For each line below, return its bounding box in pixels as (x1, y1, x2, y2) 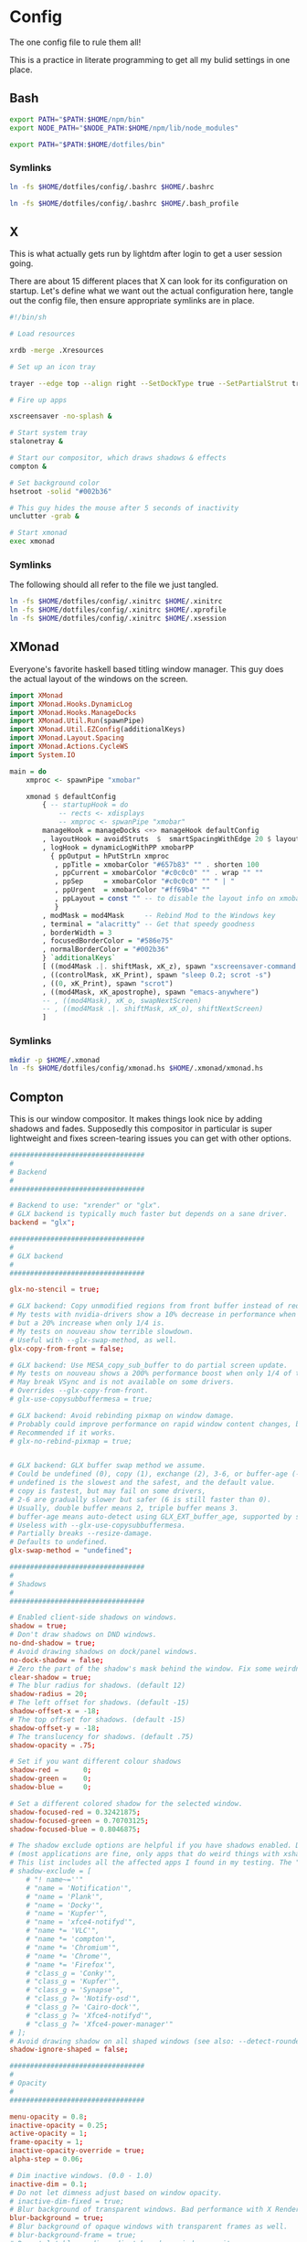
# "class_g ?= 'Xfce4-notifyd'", (26, 2011, 153, 2020)
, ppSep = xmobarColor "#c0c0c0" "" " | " (54, 877, 235, 886)
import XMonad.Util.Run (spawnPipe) (9, 716, 145, 726)
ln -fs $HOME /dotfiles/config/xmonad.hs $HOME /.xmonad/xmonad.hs (9, 1063, 263, 1073)
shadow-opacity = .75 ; (9, 1740, 96, 1750)
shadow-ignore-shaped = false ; (9, 2045, 129, 2055)
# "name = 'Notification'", (26, 1884, 132, 1893)
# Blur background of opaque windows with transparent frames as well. (9, 2222, 288, 2232)
